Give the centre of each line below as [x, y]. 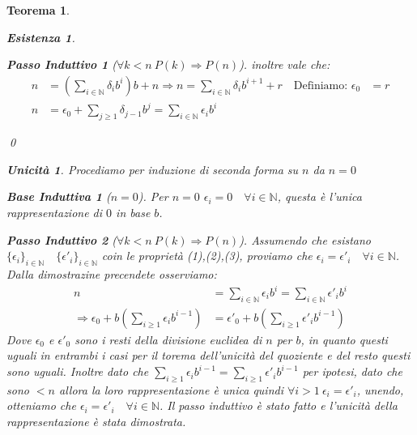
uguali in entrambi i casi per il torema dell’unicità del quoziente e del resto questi [208, 355]
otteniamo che [41, 405]
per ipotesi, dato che [352, 371]
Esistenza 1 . [41, 37]
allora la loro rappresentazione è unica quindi [171, 389]
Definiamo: [321, 85]
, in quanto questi [344, 339]
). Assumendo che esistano [305, 239]
